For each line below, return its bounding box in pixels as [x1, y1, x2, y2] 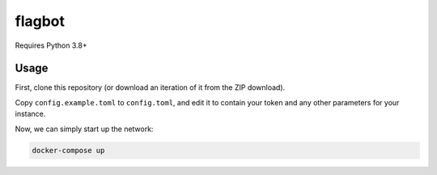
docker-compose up [32, 146, 105, 155]
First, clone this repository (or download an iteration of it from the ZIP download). [15, 83, 286, 92]
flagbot [15, 12, 65, 30]
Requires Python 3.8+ [15, 41, 88, 50]
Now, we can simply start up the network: [15, 124, 154, 134]
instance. [15, 109, 46, 119]
